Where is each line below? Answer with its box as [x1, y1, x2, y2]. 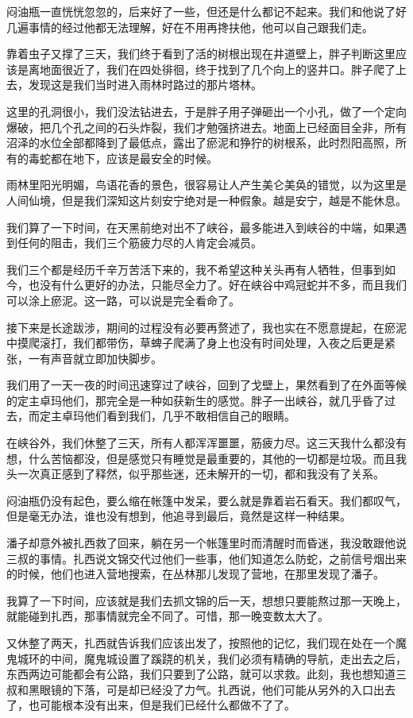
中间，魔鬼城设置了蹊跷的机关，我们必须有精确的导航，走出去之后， [50, 650, 407, 666]
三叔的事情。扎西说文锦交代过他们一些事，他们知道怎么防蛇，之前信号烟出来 [6, 550, 407, 566]
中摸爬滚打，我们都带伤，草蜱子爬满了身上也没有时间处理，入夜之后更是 [6, 334, 384, 351]
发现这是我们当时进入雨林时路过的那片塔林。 [28, 76, 262, 93]
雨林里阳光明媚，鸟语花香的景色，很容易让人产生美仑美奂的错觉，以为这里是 [6, 176, 407, 193]
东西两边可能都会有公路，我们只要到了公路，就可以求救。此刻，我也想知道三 [6, 666, 407, 682]
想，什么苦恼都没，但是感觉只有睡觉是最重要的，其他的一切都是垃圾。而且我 [6, 450, 407, 466]
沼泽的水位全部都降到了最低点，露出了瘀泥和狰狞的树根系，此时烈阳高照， [6, 134, 396, 151]
